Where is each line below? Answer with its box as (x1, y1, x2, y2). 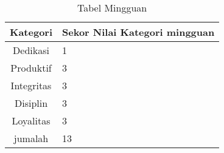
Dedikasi (13, 43, 49, 57)
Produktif (10, 61, 52, 75)
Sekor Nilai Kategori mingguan (62, 25, 215, 39)
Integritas (10, 78, 52, 92)
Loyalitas (12, 114, 51, 127)
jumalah (13, 131, 49, 145)
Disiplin (14, 96, 48, 110)
